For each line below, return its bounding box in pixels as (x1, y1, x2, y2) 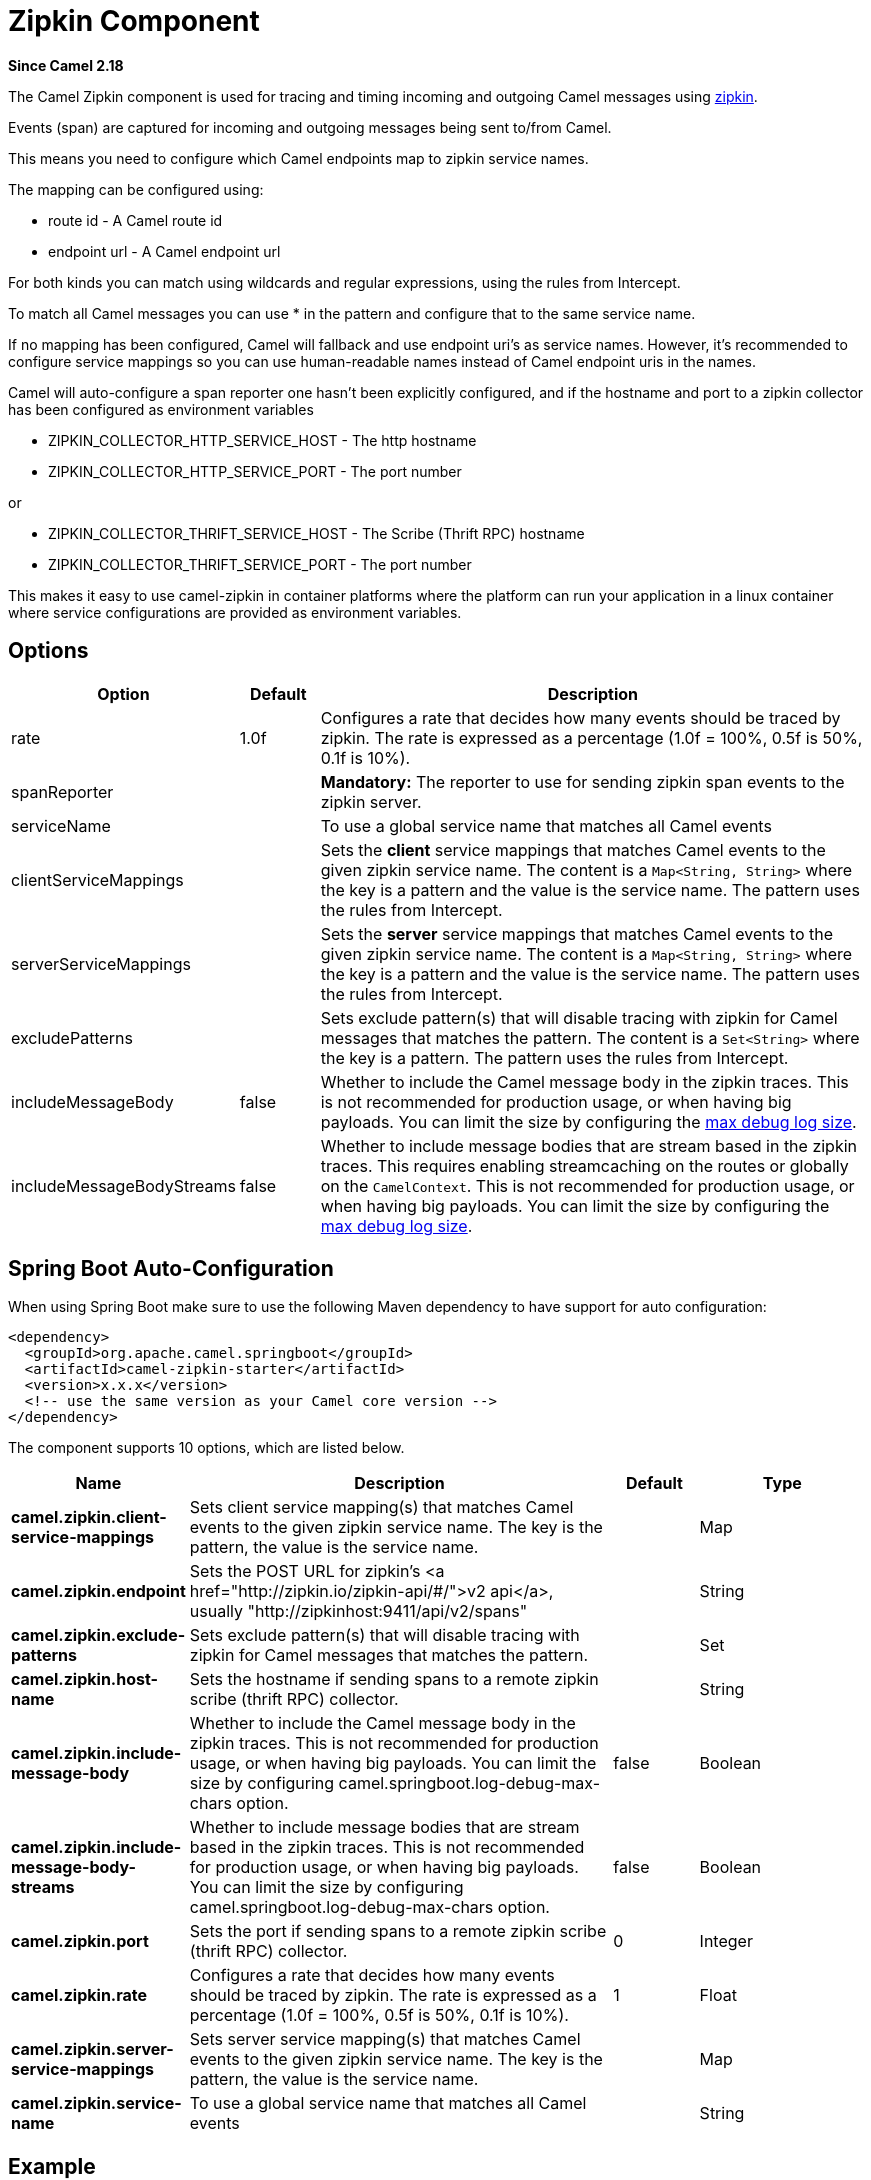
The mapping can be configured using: (8, 180, 264, 198)
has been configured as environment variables (8, 400, 314, 418)
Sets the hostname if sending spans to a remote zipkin (189, 1669, 599, 1690)
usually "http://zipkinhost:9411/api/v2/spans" (189, 1601, 528, 1622)
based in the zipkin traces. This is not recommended (189, 1837, 585, 1858)
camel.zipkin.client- (11, 1507, 167, 1528)
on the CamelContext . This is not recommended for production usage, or (320, 1175, 855, 1196)
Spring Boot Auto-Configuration (8, 1256, 334, 1282)
